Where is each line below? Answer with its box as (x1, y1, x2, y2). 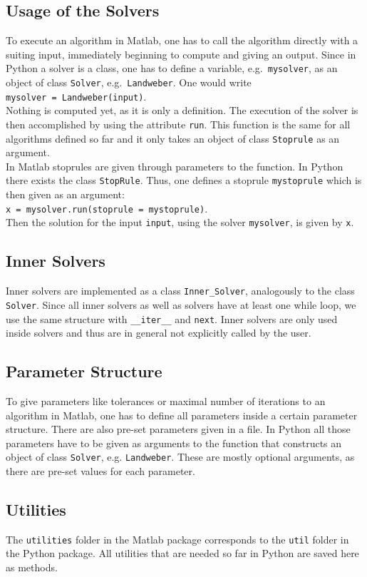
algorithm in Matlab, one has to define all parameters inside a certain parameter (6, 407, 358, 422)
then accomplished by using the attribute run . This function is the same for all (6, 116, 351, 131)
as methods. (6, 560, 58, 575)
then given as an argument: (6, 187, 125, 202)
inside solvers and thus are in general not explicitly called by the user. (6, 325, 311, 340)
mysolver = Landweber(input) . (6, 88, 147, 103)
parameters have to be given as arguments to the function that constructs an (6, 435, 342, 450)
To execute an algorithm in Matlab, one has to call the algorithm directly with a (6, 33, 358, 48)
